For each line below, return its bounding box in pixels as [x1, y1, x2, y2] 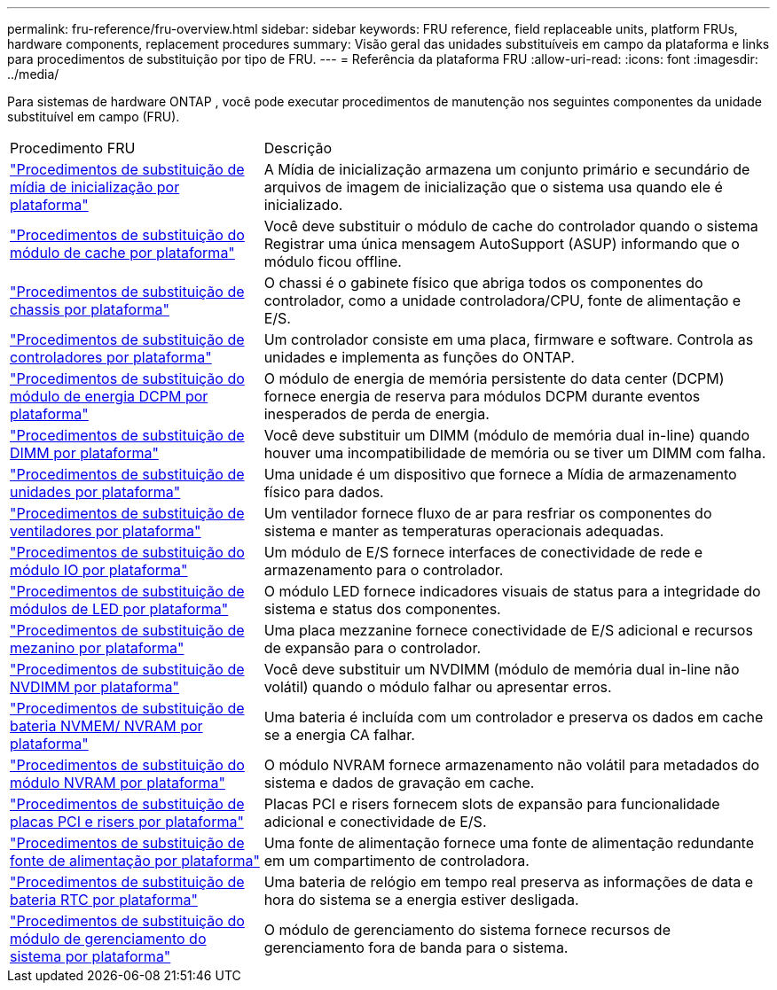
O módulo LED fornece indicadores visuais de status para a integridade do [263, 582, 761, 600]
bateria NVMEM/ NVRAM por [10, 717, 203, 735]
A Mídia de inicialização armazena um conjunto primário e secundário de [263, 160, 750, 178]
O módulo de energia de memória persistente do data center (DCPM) [263, 370, 725, 387]
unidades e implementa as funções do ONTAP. [263, 348, 575, 366]
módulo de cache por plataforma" [10, 244, 235, 261]
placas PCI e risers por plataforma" [10, 813, 244, 830]
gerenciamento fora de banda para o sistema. [263, 939, 569, 956]
